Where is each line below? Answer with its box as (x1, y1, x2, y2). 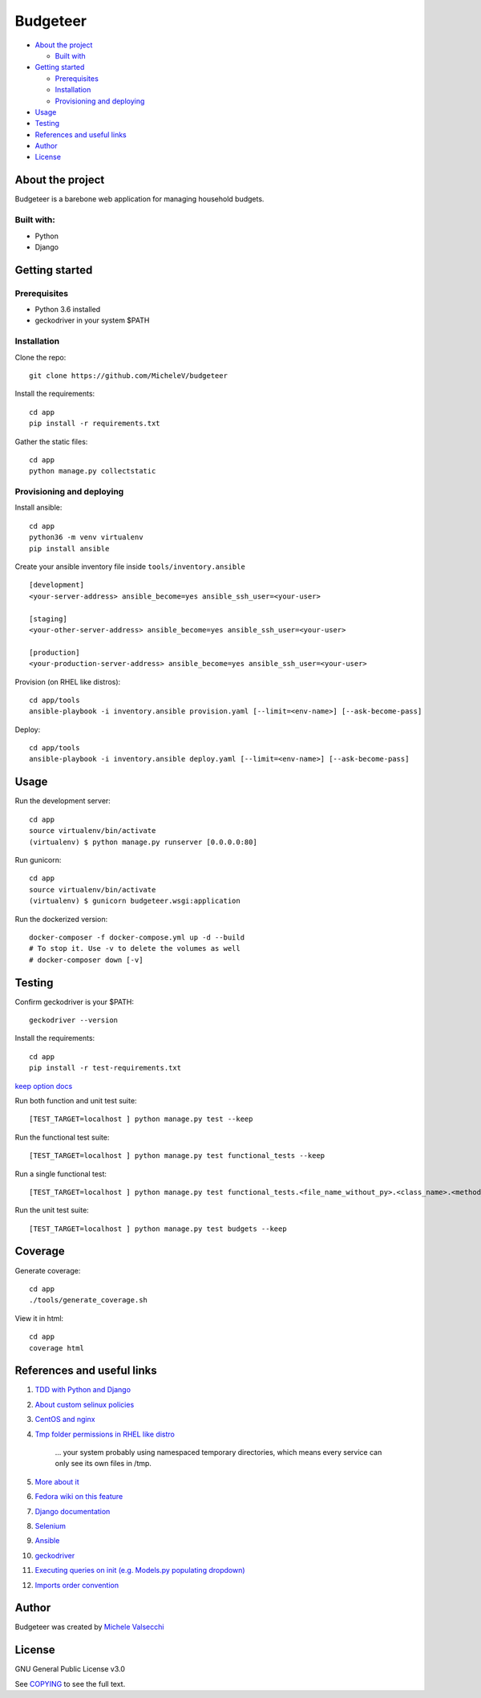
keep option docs (14, 1081, 73, 1091)
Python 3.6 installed (34, 305, 101, 315)
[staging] (29, 614, 67, 624)
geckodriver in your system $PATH (34, 315, 150, 325)
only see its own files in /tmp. (55, 1459, 152, 1468)
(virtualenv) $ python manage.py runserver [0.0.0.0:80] (29, 837, 258, 847)
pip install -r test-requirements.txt (29, 1063, 182, 1073)
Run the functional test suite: (14, 1132, 110, 1142)
